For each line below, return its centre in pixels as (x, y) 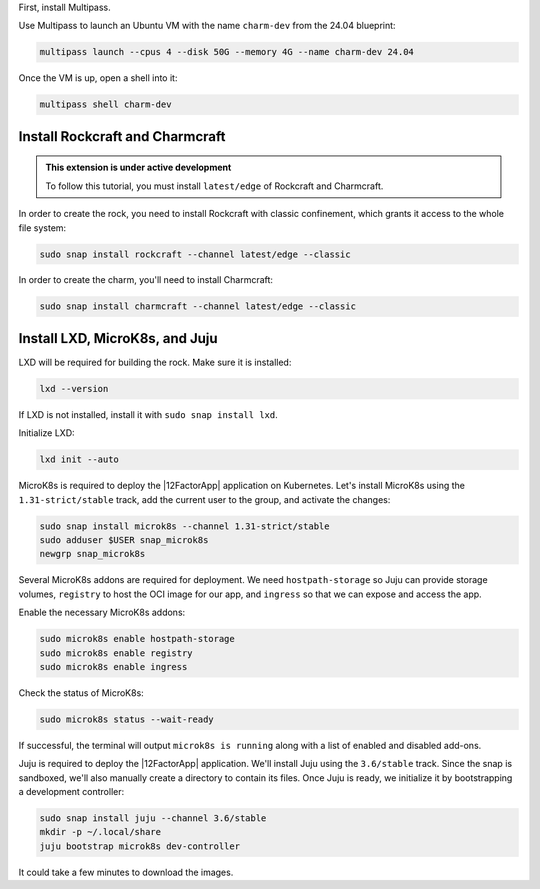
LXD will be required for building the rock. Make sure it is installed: (155, 362)
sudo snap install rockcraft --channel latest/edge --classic (195, 254)
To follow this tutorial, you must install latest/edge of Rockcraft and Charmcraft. (214, 186)
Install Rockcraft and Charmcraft (122, 136)
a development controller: (71, 792)
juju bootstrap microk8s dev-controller (139, 846)
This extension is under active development (138, 167)
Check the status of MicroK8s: (81, 692)
